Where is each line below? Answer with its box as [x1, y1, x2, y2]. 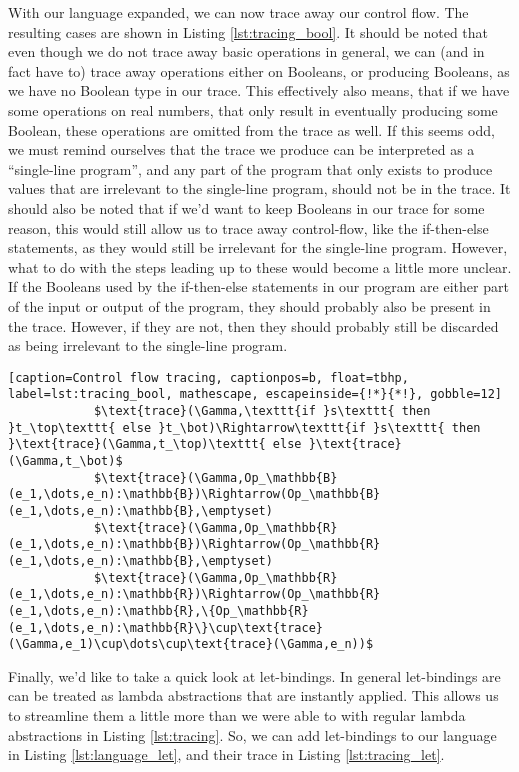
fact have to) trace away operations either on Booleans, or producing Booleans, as [8, 60, 510, 81]
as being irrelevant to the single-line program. [8, 335, 288, 356]
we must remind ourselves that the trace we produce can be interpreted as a [8, 139, 475, 160]
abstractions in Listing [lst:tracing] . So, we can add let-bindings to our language [8, 724, 497, 745]
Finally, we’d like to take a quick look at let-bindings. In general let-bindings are [8, 665, 501, 686]
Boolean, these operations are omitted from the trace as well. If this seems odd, [8, 119, 495, 140]
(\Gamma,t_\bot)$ [8, 453, 123, 468]
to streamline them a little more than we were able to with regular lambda [8, 705, 466, 726]
